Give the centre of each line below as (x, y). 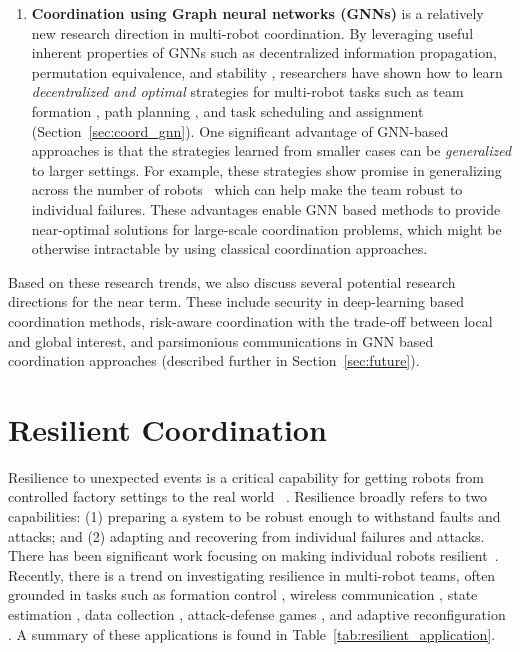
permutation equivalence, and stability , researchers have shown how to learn (267, 71)
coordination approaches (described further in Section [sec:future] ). (214, 360)
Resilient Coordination (167, 428)
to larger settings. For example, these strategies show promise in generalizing (266, 169)
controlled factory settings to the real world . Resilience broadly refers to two (248, 496)
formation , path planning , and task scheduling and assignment (227, 110)
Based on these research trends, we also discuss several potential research (232, 281)
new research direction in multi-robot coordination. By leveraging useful (252, 32)
